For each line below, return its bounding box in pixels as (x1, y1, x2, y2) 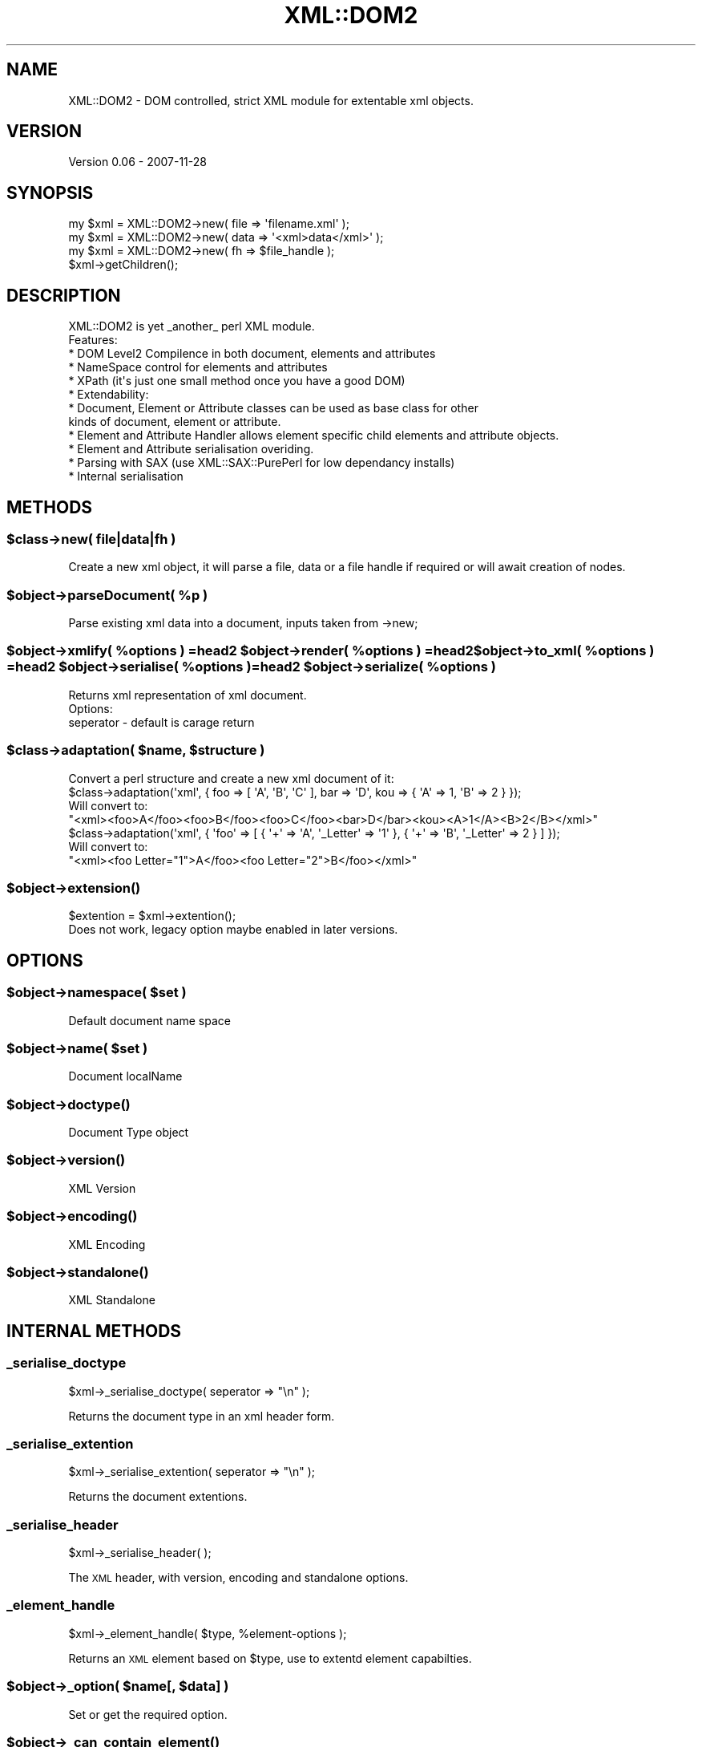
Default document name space (68, 1013, 231, 1028)
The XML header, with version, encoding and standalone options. (68, 1571, 409, 1585)
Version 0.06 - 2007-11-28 (68, 155, 207, 169)
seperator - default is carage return (68, 715, 255, 729)
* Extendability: (68, 387, 149, 402)
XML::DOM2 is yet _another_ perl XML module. (68, 319, 315, 334)
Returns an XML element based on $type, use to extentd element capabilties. (68, 1651, 472, 1665)
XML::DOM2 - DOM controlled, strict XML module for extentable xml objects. (68, 93, 474, 107)
